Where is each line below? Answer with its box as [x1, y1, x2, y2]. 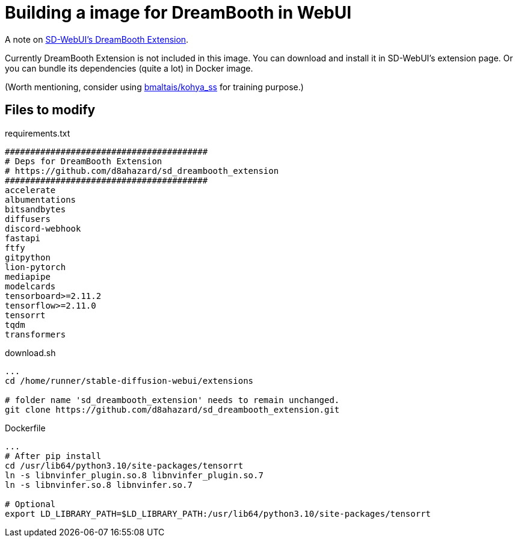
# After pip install [5, 451, 102, 461]
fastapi [5, 233, 41, 243]
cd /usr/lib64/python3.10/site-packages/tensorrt [5, 460, 244, 470]
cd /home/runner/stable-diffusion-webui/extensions [5, 375, 254, 386]
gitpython [5, 252, 51, 262]
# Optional [5, 499, 56, 509]
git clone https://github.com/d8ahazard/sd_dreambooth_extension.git [5, 404, 340, 414]
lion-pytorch [5, 262, 66, 272]
